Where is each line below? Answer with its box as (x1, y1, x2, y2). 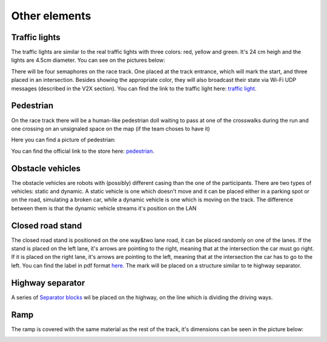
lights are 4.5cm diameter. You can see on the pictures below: (11, 56, 166, 64)
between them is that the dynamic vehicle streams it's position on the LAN (11, 204, 197, 212)
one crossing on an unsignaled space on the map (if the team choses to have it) (11, 125, 210, 132)
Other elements (11, 9, 91, 22)
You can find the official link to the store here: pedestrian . (11, 147, 154, 155)
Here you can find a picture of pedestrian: (11, 136, 116, 144)
